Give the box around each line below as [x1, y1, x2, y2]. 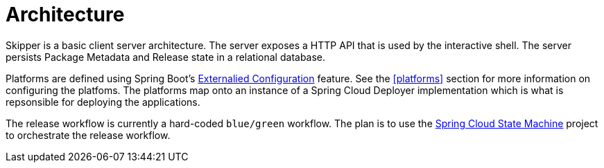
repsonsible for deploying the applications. [6, 95, 200, 108]
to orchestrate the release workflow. [6, 129, 171, 141]
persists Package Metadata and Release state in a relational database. [6, 50, 326, 63]
